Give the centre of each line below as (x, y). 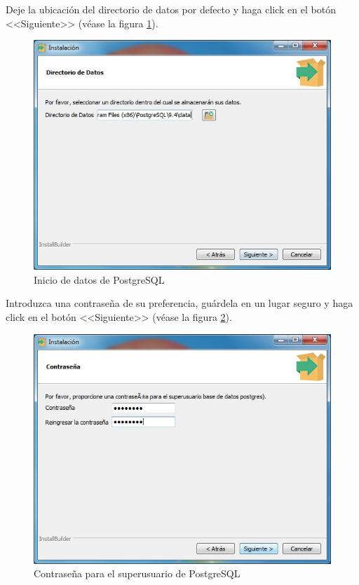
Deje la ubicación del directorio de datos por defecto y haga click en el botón (171, 9)
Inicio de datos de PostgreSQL (99, 279)
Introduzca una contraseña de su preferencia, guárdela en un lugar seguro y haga (179, 303)
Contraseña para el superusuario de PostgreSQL (137, 573)
